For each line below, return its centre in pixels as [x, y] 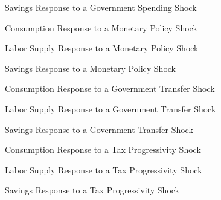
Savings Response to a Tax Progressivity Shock [92, 190]
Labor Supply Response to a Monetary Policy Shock [102, 48]
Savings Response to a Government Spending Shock [101, 7]
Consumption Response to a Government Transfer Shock [110, 89]
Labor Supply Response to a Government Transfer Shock [110, 108]
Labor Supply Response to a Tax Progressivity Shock [104, 169]
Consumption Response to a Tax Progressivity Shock [103, 150]
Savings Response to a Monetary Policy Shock [90, 68]
